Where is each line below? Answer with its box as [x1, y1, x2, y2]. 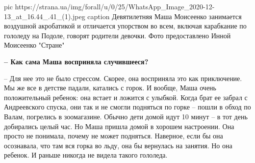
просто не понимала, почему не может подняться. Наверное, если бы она [4, 131, 223, 141]
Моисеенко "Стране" [4, 40, 65, 50]
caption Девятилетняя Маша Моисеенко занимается [87, 11, 242, 21]
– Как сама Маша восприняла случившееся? [4, 56, 149, 66]
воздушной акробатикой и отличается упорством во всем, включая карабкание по [4, 21, 247, 31]
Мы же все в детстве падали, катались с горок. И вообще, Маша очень [4, 82, 216, 93]
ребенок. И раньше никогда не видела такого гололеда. [4, 150, 168, 160]
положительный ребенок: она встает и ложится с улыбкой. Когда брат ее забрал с [4, 92, 248, 102]
